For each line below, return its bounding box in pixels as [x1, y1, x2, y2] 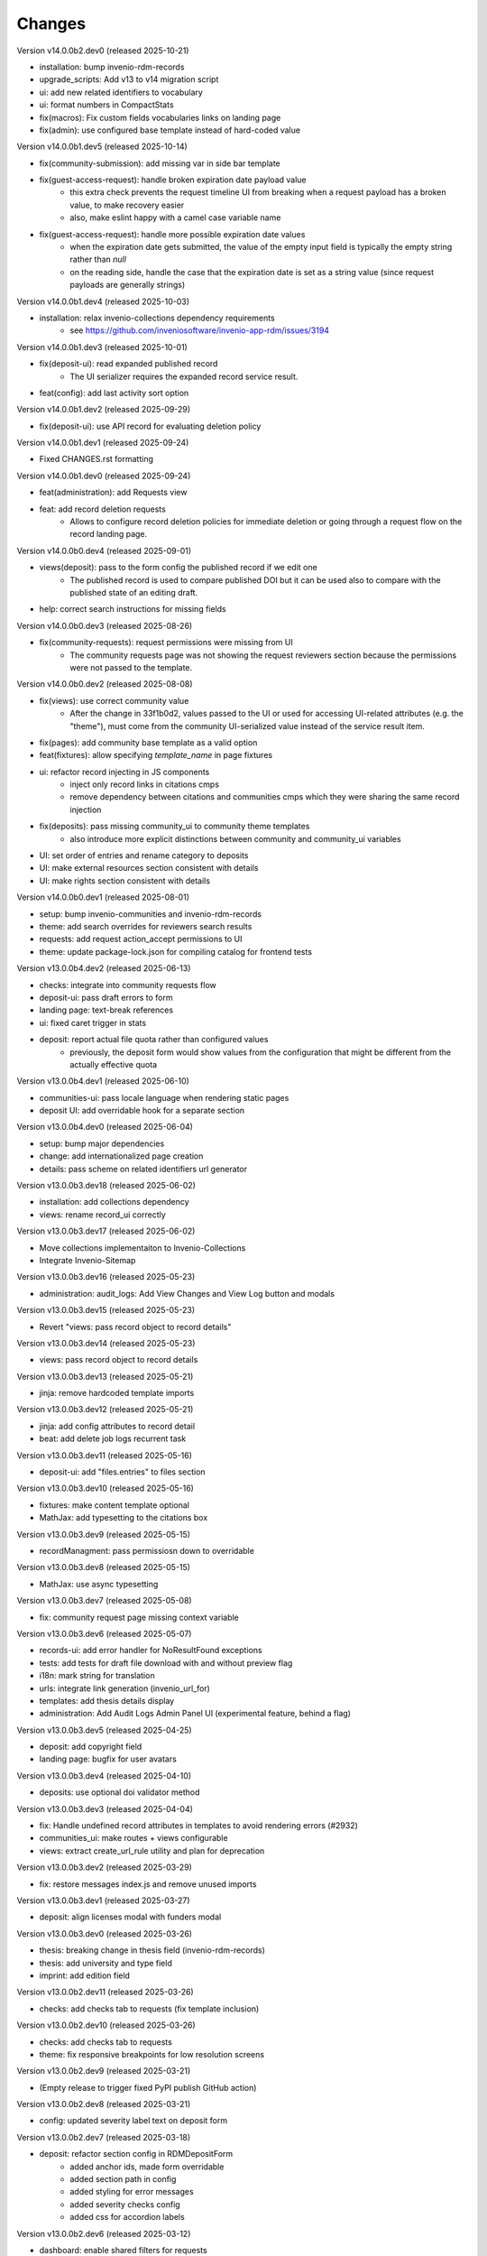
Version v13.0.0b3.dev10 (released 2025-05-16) [16, 1483, 194, 1493]
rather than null [69, 254, 126, 265]
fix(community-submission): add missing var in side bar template [39, 158, 280, 169]
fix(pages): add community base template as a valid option [39, 736, 258, 748]
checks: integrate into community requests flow [39, 979, 216, 990]
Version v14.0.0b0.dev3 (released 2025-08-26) [16, 620, 193, 631]
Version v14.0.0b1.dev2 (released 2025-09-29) [16, 404, 191, 415]
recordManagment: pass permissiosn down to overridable [39, 1546, 254, 1556]
